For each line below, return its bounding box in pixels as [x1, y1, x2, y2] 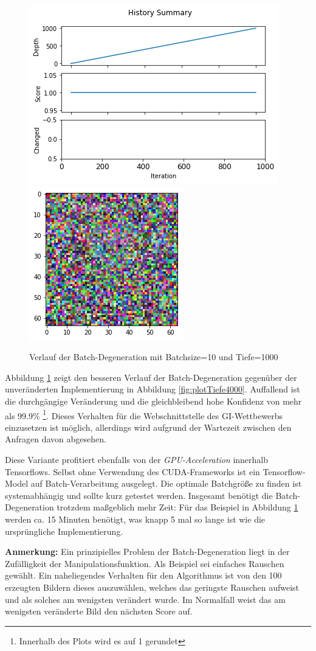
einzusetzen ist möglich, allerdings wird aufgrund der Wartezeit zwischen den [5, 420, 292, 433]
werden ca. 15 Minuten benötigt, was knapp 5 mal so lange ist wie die [5, 512, 266, 525]
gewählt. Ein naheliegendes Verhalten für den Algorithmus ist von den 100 [5, 569, 282, 582]
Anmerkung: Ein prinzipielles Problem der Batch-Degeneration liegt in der [5, 545, 290, 558]
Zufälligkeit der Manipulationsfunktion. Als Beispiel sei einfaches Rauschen [5, 557, 284, 569]
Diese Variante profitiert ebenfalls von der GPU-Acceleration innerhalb [5, 453, 269, 465]
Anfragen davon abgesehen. [5, 433, 106, 445]
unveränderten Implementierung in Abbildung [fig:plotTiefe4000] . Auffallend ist [5, 383, 300, 395]
